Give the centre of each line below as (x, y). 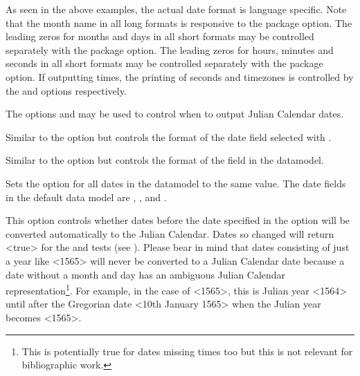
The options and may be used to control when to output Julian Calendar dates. (175, 114)
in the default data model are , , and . (86, 197)
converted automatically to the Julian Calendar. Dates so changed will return (170, 233)
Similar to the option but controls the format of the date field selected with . (169, 137)
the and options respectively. (66, 90)
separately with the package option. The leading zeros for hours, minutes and (170, 49)
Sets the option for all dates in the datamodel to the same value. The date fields (176, 183)
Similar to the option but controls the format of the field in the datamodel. (165, 160)
